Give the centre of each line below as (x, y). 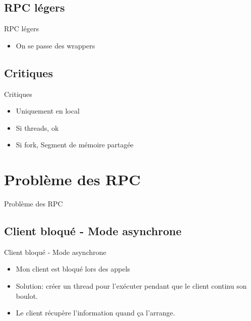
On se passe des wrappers (55, 45)
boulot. (27, 296)
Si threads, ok (37, 127)
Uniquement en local (48, 111)
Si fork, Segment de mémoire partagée (75, 145)
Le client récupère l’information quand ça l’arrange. (96, 313)
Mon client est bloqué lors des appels (73, 269)
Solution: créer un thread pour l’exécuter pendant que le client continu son (131, 286)
